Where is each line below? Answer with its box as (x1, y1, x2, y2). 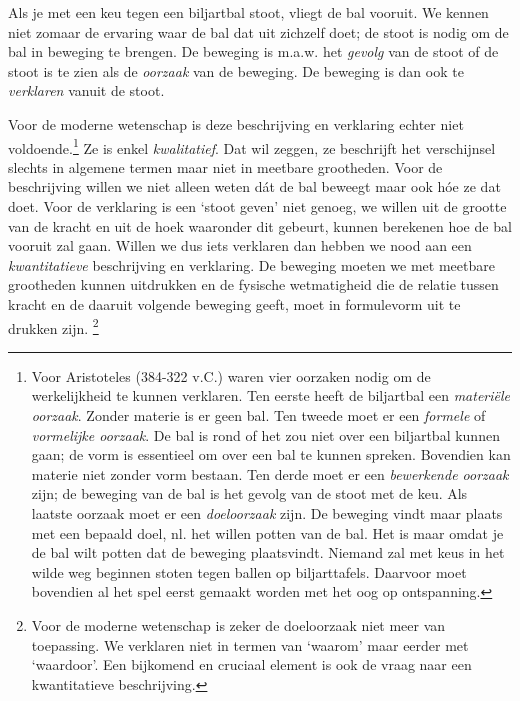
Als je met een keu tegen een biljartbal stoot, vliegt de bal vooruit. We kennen (8, 2, 489, 22)
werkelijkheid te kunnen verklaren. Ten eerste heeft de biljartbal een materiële (31, 385, 511, 406)
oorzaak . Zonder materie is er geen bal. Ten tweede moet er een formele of (31, 405, 486, 425)
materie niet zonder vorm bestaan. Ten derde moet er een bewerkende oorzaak (31, 463, 509, 484)
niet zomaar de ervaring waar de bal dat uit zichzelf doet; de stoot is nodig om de (8, 21, 509, 42)
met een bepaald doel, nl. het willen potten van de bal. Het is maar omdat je (31, 522, 504, 543)
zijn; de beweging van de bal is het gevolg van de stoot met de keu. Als (31, 483, 468, 504)
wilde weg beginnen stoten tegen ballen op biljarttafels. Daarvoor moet (31, 561, 467, 582)
